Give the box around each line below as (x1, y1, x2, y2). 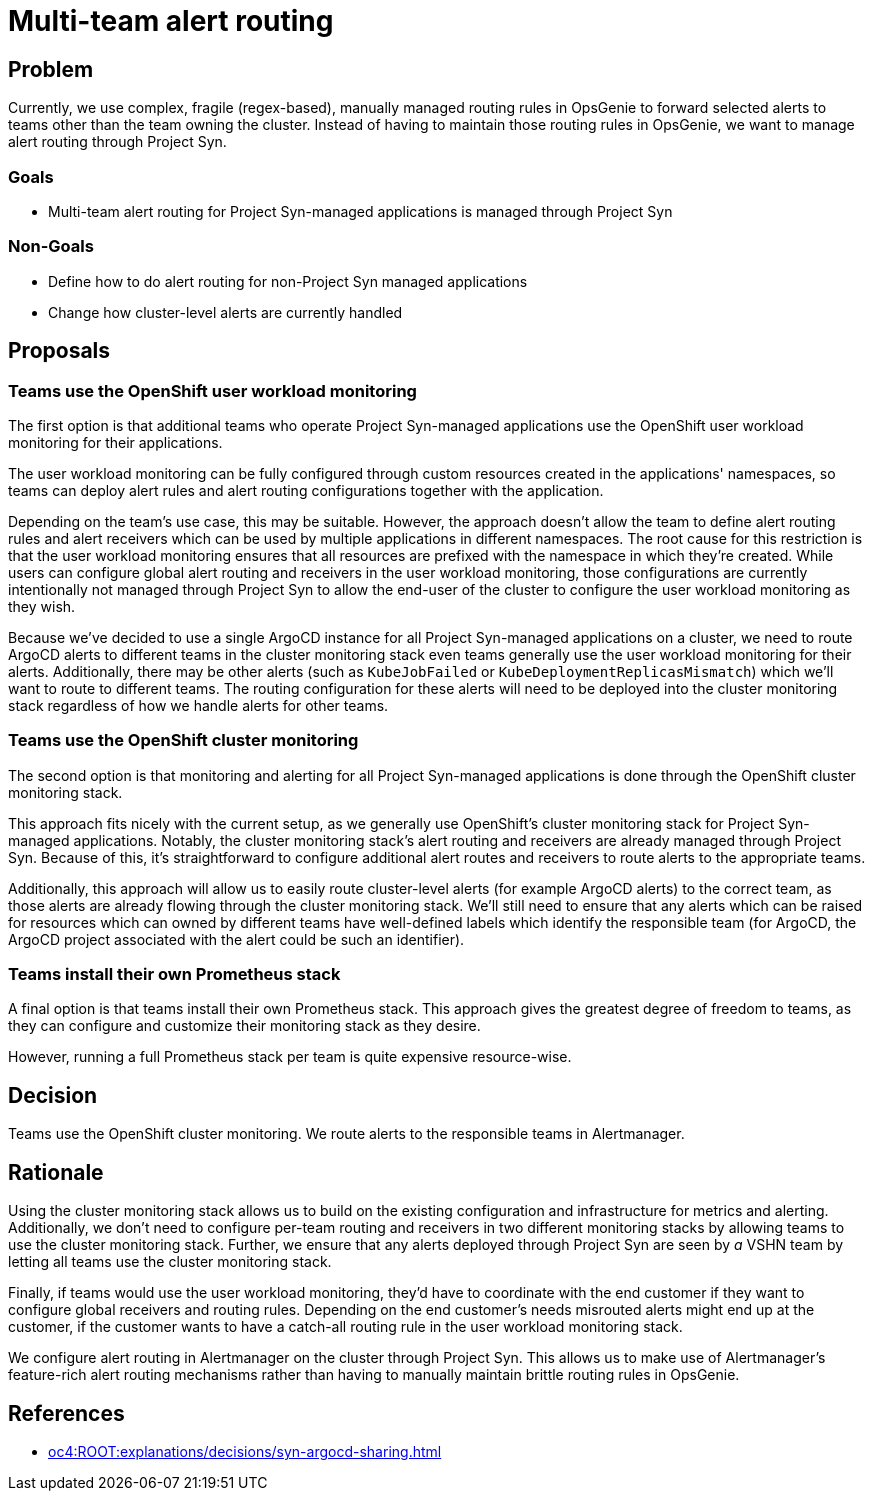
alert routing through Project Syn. (8, 133, 227, 151)
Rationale (8, 1159, 104, 1185)
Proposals (8, 338, 111, 364)
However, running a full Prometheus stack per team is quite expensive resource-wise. (8, 1048, 572, 1066)
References (8, 1400, 125, 1426)
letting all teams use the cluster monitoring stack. (8, 1253, 332, 1271)
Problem (8, 56, 94, 82)
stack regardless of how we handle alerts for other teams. (8, 696, 389, 714)
